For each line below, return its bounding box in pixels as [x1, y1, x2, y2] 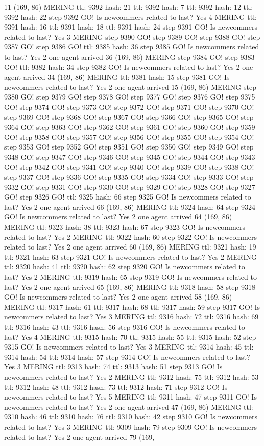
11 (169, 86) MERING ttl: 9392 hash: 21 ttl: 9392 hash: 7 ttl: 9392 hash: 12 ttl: [4, 2, 253, 12]
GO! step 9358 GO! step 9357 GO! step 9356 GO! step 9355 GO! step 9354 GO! [4, 131, 254, 142]
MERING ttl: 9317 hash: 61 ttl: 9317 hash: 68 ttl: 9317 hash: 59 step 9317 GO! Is [4, 301, 260, 312]
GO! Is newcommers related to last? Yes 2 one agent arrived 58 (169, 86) [4, 291, 232, 302]
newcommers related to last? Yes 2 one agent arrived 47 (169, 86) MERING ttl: [4, 401, 253, 412]
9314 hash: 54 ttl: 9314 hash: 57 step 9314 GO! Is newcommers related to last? [4, 351, 250, 362]
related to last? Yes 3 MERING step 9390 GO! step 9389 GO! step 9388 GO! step [4, 31, 260, 42]
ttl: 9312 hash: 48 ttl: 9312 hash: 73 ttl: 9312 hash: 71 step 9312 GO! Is [4, 381, 228, 392]
